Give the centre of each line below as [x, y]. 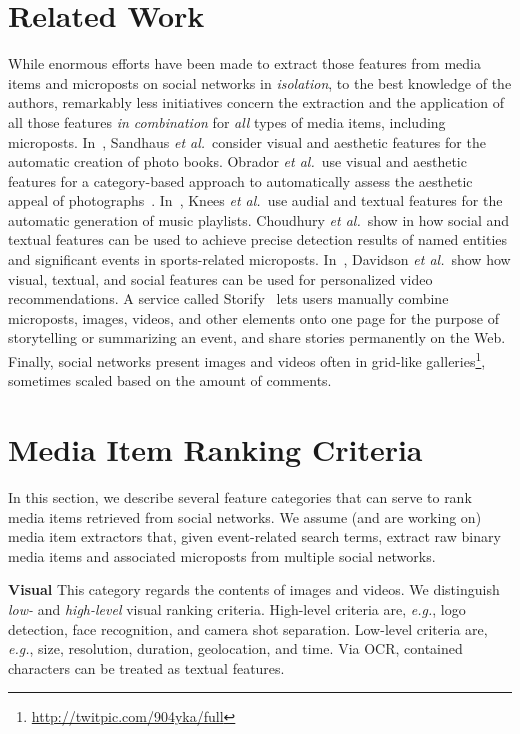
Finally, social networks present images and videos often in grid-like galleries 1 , [247, 359]
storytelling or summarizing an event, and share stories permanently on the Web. [257, 337]
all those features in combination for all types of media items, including [227, 121]
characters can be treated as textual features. [146, 667]
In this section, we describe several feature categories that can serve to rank [240, 497]
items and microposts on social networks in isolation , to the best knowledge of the [260, 82]
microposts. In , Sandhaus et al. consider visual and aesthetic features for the [247, 141]
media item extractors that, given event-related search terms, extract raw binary [254, 536]
